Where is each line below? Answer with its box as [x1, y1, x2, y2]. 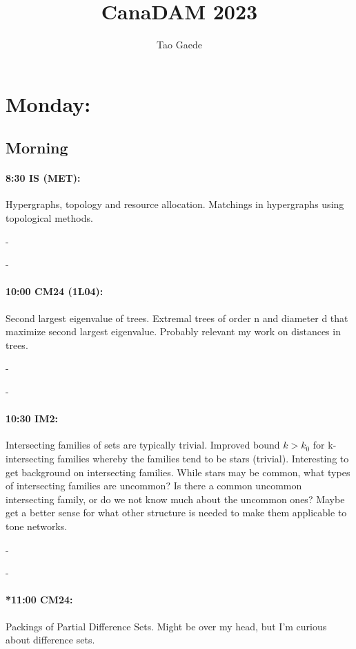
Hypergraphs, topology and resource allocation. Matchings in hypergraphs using [6, 197, 344, 211]
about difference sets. [6, 632, 95, 647]
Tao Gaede [157, 37, 202, 52]
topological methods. [6, 211, 93, 225]
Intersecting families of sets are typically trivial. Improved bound [6, 438, 280, 452]
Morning [6, 137, 68, 158]
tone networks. [6, 518, 68, 533]
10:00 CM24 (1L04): [6, 284, 103, 299]
